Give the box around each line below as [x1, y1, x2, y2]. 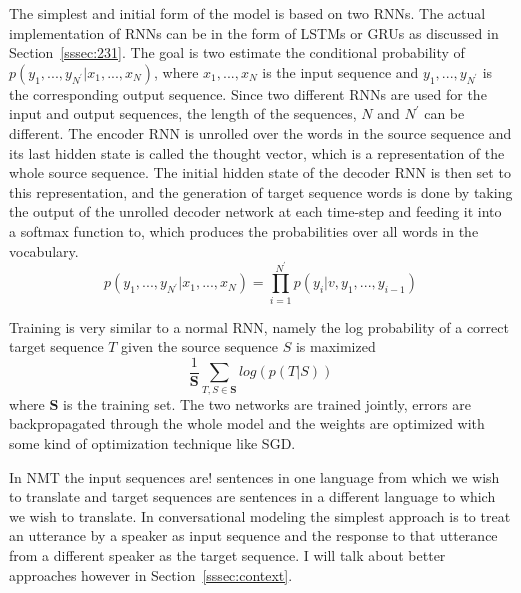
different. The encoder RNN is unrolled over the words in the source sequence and [9, 122, 512, 143]
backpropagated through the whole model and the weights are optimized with [9, 413, 485, 434]
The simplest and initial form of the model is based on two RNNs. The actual [9, 3, 486, 23]
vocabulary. [9, 240, 79, 261]
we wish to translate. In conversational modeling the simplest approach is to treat [9, 505, 511, 526]
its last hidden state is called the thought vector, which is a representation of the [9, 142, 505, 163]
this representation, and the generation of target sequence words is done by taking [9, 181, 513, 202]
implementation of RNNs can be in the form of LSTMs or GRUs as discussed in [9, 22, 499, 43]
